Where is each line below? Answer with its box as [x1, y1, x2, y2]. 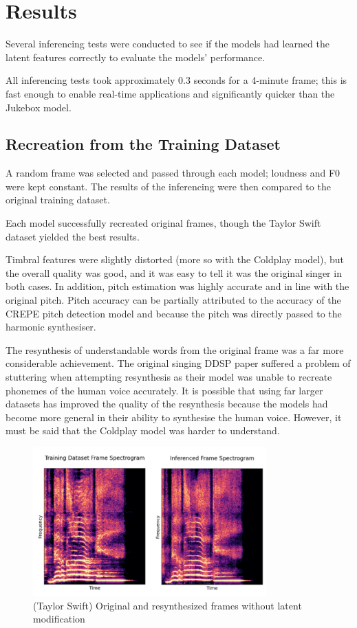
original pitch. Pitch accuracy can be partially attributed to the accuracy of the [6, 293, 341, 307]
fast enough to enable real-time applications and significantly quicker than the [6, 86, 335, 100]
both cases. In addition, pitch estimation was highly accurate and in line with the [6, 279, 349, 293]
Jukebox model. [6, 100, 72, 114]
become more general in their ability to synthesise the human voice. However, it [6, 410, 342, 424]
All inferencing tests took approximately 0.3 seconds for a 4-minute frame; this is [6, 73, 347, 87]
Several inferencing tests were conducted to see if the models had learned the [6, 36, 329, 51]
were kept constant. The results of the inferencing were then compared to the [6, 179, 331, 193]
